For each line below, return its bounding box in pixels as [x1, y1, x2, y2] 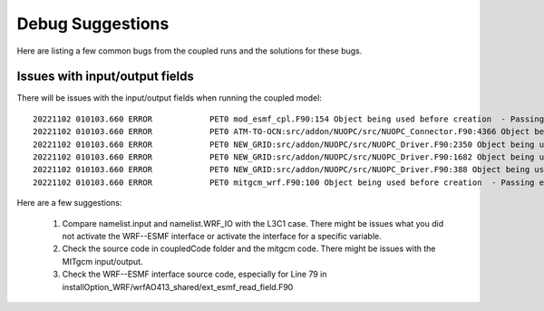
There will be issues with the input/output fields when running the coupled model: [16, 92, 322, 103]
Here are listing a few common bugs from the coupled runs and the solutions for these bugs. [16, 45, 363, 56]
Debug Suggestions [16, 14, 170, 34]
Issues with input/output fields [16, 69, 195, 84]
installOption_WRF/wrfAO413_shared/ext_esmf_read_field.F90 [62, 281, 294, 292]
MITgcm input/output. [62, 256, 143, 267]
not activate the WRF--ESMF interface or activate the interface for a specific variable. [62, 230, 382, 241]
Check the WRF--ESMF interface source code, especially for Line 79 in [62, 268, 327, 280]
